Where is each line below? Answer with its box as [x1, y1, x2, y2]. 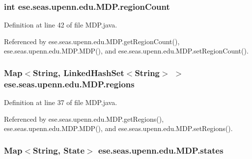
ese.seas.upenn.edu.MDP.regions [4, 78, 135, 90]
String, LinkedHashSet [33, 66, 124, 79]
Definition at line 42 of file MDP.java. [4, 20, 117, 30]
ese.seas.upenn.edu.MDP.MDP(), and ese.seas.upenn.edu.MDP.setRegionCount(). [4, 46, 249, 56]
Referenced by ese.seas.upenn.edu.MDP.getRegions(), [4, 113, 164, 124]
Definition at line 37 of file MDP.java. [4, 97, 117, 107]
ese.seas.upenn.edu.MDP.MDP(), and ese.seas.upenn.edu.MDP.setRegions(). [4, 123, 233, 133]
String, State [33, 144, 85, 156]
